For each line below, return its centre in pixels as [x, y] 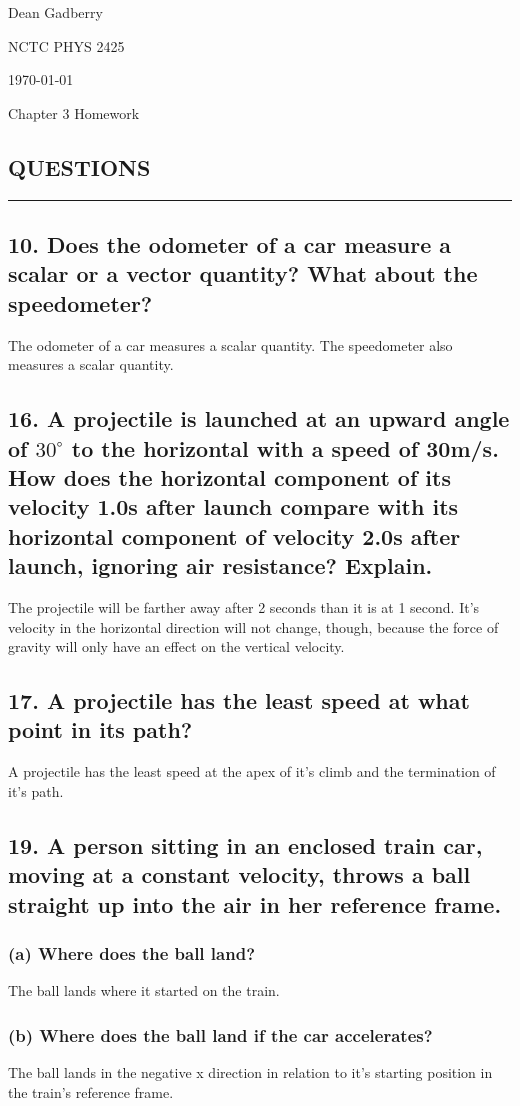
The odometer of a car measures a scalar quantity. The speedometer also [230, 344]
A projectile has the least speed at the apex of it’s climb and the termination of [252, 771]
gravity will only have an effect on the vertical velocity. [176, 646]
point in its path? [100, 729]
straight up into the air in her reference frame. [255, 903]
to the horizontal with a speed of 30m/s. [285, 447]
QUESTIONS [79, 166]
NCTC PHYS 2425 [66, 45]
